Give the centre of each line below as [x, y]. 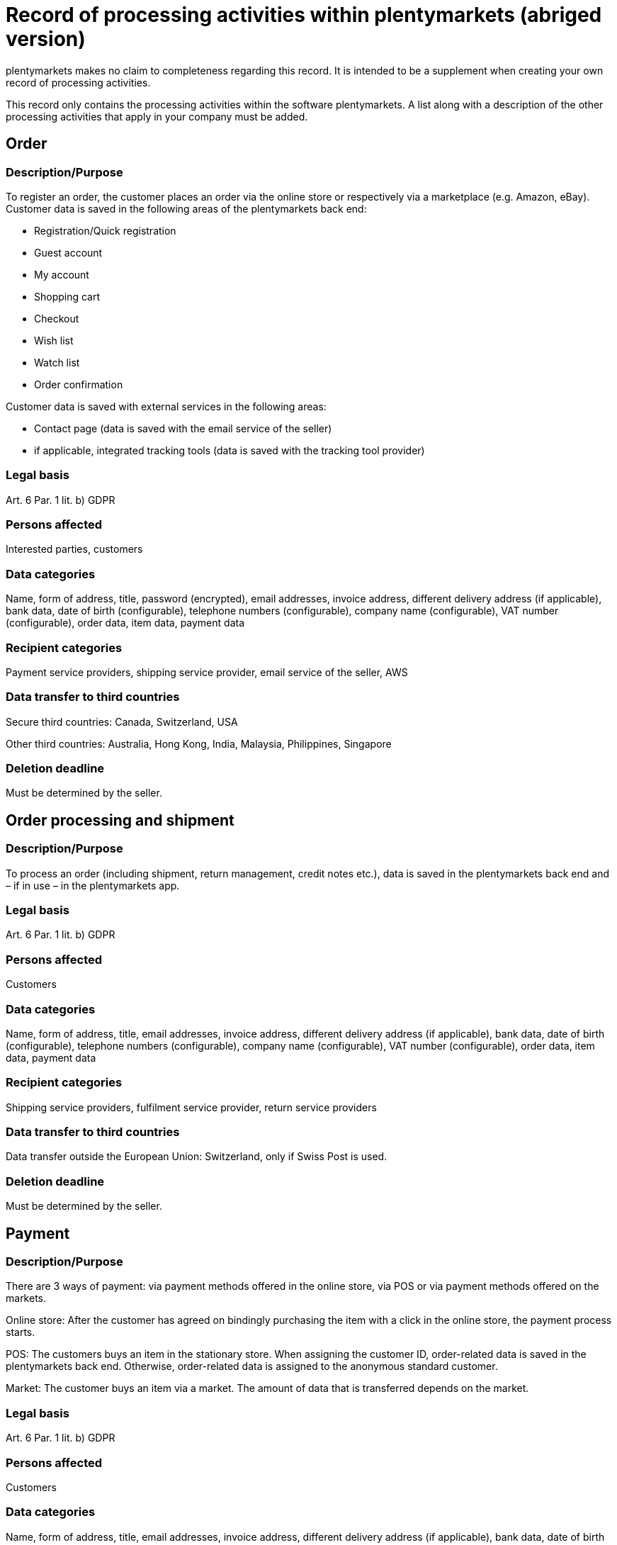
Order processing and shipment [120, 820]
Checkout [57, 318]
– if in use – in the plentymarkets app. [93, 885]
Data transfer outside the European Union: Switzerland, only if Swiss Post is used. [197, 1157]
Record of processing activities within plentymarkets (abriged [304, 15]
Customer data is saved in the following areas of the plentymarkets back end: [186, 208]
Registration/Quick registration [105, 230]
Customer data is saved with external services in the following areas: [166, 406]
